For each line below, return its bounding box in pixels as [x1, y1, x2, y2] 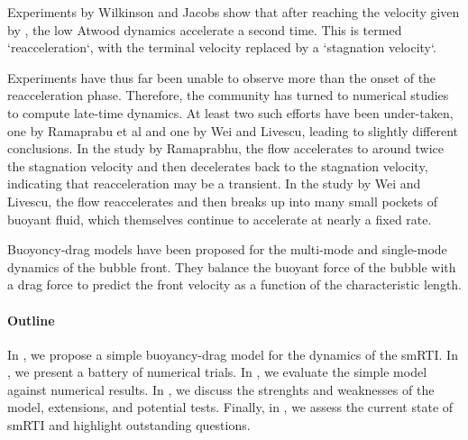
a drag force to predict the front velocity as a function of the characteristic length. [7, 275, 462, 294]
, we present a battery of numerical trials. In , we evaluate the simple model [7, 362, 427, 381]
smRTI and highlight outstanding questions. [7, 416, 251, 435]
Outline [7, 310, 55, 329]
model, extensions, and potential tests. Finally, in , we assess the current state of [7, 398, 454, 417]
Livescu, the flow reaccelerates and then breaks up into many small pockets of [7, 191, 438, 210]
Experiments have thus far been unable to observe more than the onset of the [7, 68, 436, 87]
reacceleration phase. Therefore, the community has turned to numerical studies [7, 86, 449, 105]
